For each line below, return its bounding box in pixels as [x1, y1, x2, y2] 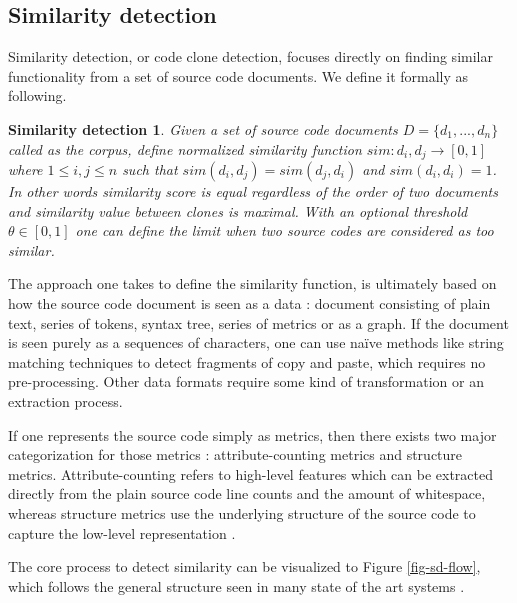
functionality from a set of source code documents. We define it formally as [8, 65, 469, 86]
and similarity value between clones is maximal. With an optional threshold [8, 200, 468, 221]
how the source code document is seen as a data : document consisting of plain [8, 293, 491, 313]
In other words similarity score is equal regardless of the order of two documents [8, 181, 498, 202]
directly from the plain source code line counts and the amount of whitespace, [8, 483, 486, 504]
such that [122, 159, 178, 180]
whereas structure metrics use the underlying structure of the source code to [8, 502, 476, 523]
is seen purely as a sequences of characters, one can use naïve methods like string [8, 332, 504, 353]
